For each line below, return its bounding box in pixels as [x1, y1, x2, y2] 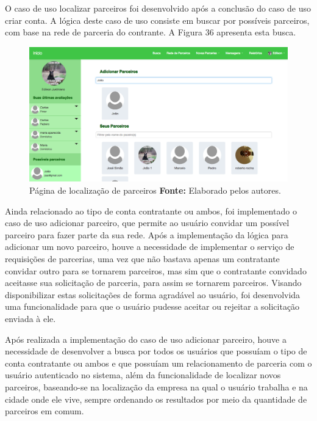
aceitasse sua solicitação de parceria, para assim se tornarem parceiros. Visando [5, 276, 302, 289]
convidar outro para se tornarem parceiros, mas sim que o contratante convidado [5, 264, 307, 277]
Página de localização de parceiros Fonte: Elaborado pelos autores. [29, 184, 281, 197]
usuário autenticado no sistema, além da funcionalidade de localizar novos [5, 368, 281, 381]
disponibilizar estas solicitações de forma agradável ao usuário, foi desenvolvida [5, 288, 301, 301]
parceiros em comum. [5, 405, 84, 417]
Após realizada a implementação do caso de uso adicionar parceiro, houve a [5, 332, 287, 345]
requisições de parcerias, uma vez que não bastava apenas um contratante [5, 252, 280, 265]
